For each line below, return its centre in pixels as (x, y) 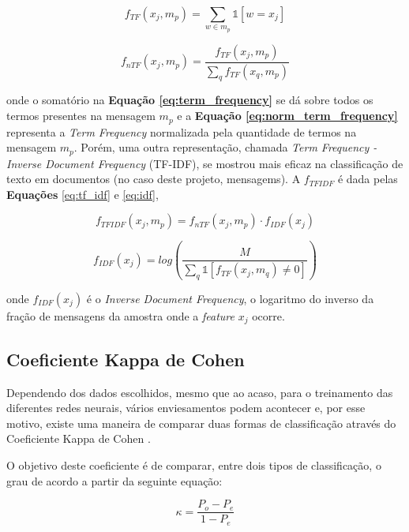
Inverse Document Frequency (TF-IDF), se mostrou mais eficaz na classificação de (205, 163)
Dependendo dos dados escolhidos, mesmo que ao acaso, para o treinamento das (200, 392)
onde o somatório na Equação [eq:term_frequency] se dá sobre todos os (190, 100)
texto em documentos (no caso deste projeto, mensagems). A (154, 179)
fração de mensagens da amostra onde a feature (120, 315)
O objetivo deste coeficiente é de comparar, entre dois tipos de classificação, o (194, 465)
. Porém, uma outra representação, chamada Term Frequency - (225, 147)
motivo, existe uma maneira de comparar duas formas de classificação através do (201, 423)
